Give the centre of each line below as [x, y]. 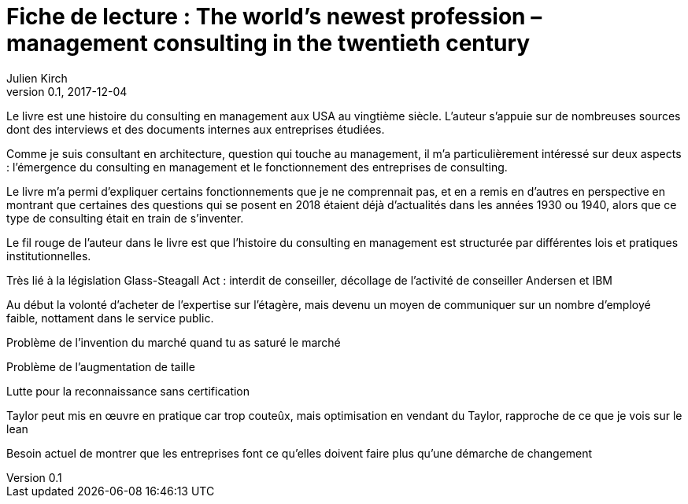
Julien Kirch [37, 78]
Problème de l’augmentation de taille [101, 366]
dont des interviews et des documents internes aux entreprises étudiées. [196, 129]
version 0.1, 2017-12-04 [67, 91]
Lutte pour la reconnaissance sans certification [128, 391]
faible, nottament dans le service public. [110, 318]
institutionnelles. [49, 256]
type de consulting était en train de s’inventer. [125, 218]
